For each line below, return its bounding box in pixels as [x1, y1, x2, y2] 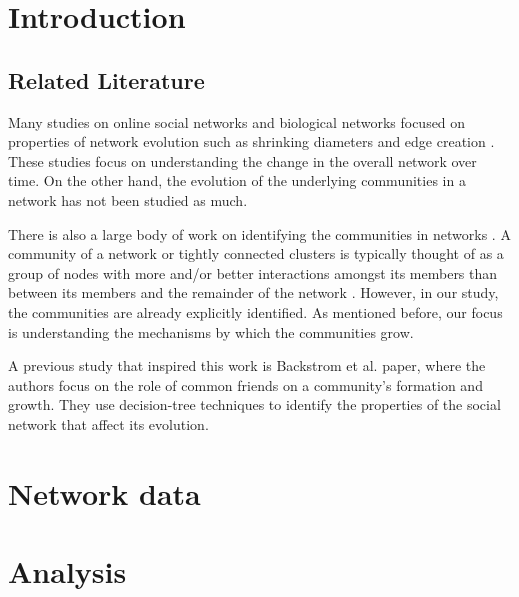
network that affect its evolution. [8, 413, 209, 434]
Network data [8, 472, 201, 513]
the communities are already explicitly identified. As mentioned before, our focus [8, 301, 503, 322]
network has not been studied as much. [8, 189, 248, 210]
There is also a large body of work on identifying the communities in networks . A [8, 223, 511, 244]
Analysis [8, 551, 127, 592]
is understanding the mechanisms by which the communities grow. [8, 321, 414, 342]
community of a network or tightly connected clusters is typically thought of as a [8, 243, 504, 264]
